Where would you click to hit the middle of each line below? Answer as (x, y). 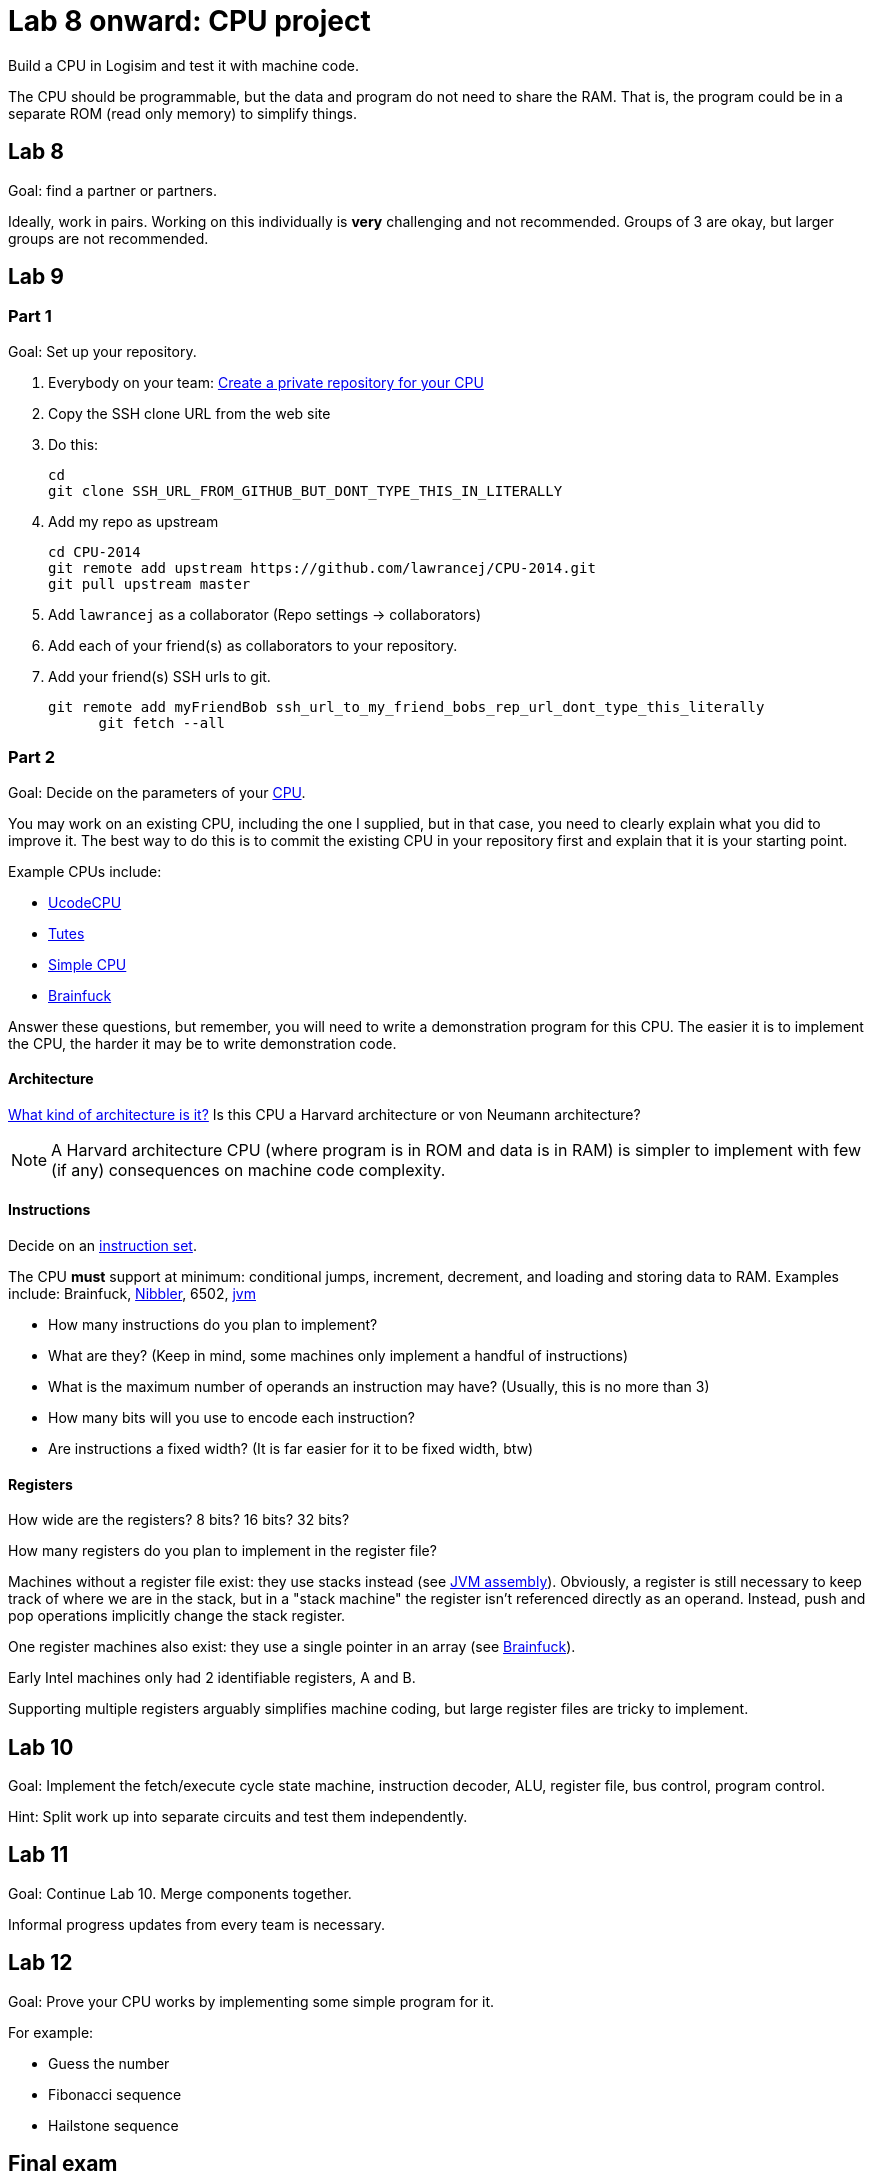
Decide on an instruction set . (102, 1245)
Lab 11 (38, 1855)
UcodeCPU (85, 902)
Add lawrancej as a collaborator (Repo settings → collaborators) (265, 614)
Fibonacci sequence (115, 2094)
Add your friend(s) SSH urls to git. (159, 676)
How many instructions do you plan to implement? (213, 1324)
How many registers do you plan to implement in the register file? (222, 1551)
